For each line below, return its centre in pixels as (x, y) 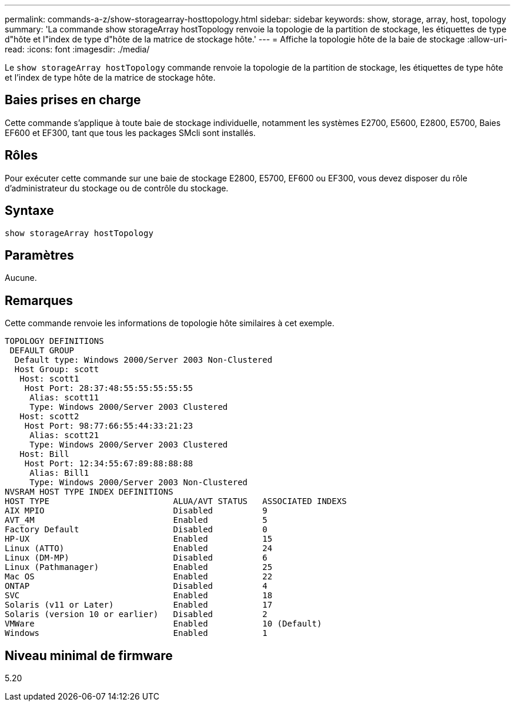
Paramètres (39, 255)
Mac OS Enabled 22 (139, 577)
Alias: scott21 (64, 435)
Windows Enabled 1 (136, 633)
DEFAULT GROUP (42, 351)
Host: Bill (44, 454)
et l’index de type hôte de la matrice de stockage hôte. (110, 77)
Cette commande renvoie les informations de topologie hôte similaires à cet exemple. (170, 323)
